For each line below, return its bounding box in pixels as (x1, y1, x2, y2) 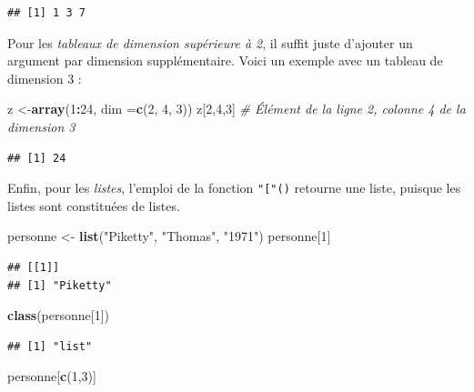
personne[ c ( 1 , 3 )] (7, 367, 96, 386)
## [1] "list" (7, 339, 93, 353)
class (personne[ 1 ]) (7, 306, 110, 325)
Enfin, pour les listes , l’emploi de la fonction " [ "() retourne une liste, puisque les (7, 178, 461, 197)
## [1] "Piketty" (7, 278, 112, 292)
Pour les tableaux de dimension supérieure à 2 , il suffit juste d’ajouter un (7, 33, 413, 52)
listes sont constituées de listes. (7, 196, 180, 215)
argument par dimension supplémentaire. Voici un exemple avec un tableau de (7, 51, 443, 70)
